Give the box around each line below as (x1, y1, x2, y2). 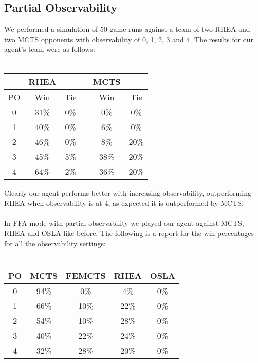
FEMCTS (66, 269, 106, 281)
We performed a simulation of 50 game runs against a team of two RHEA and (4, 24, 250, 34)
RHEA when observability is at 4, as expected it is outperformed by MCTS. (4, 197, 244, 208)
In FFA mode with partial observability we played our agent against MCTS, (4, 217, 244, 228)
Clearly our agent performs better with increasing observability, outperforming (4, 187, 251, 198)
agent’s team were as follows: (4, 44, 95, 55)
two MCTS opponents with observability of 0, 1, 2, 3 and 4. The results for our (4, 33, 254, 44)
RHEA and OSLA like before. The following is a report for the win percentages (4, 227, 254, 238)
